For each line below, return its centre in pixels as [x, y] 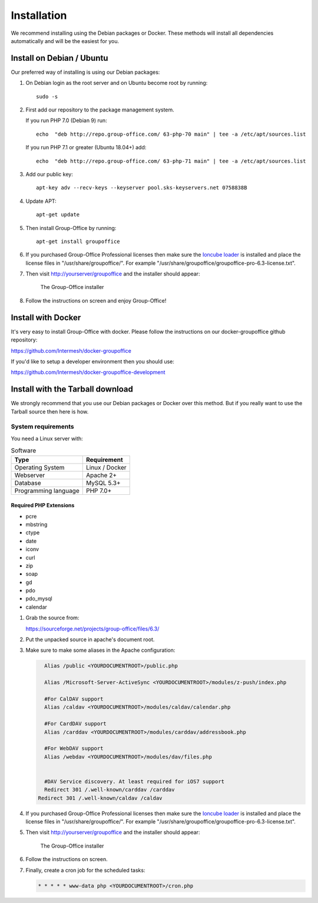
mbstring [37, 524]
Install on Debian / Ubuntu [59, 58]
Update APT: [41, 201]
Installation [39, 15]
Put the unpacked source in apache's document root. [90, 639]
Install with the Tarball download [72, 389]
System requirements [42, 426]
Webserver [30, 475]
